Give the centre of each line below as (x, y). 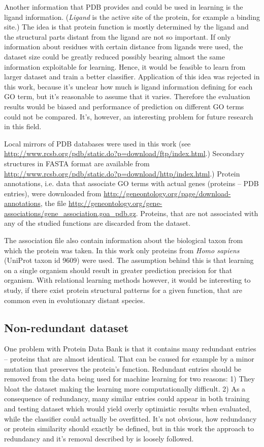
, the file (53, 203)
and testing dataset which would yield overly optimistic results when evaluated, (128, 408)
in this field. (23, 126)
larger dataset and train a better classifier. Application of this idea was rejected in (132, 77)
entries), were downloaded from (53, 193)
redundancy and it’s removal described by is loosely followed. (99, 438)
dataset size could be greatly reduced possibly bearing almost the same (114, 56)
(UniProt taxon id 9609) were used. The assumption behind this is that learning (129, 260)
